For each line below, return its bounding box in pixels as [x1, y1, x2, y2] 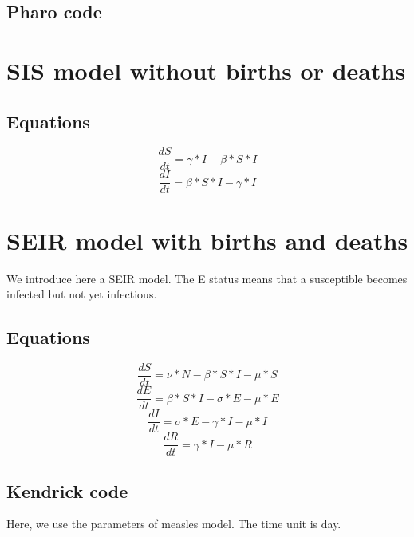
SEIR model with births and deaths [6, 223, 408, 256]
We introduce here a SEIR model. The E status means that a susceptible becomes [6, 270, 408, 286]
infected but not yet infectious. [6, 286, 157, 302]
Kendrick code [6, 478, 128, 503]
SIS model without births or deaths [6, 53, 406, 86]
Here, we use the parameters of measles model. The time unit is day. [6, 515, 341, 532]
